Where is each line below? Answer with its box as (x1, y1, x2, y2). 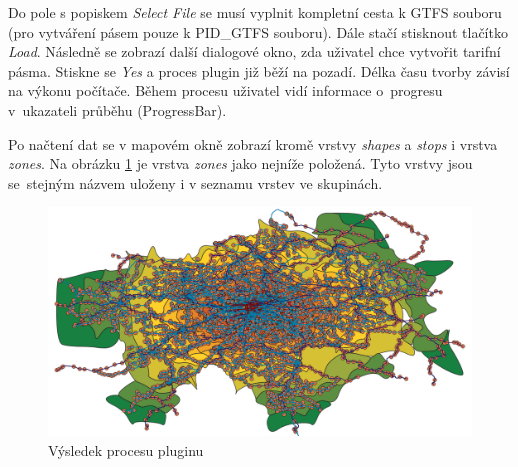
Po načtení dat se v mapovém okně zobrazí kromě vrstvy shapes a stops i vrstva (8, 133, 498, 154)
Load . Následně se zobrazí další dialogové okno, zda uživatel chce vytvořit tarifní (8, 41, 501, 62)
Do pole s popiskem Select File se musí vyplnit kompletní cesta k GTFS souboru (8, 2, 502, 22)
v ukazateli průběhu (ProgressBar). (8, 99, 227, 120)
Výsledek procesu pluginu (48, 439, 204, 460)
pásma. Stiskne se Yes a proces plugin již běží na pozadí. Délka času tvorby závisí (8, 60, 510, 81)
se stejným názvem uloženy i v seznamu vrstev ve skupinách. (8, 172, 383, 193)
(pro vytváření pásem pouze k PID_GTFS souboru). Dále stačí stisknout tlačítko (8, 21, 508, 42)
